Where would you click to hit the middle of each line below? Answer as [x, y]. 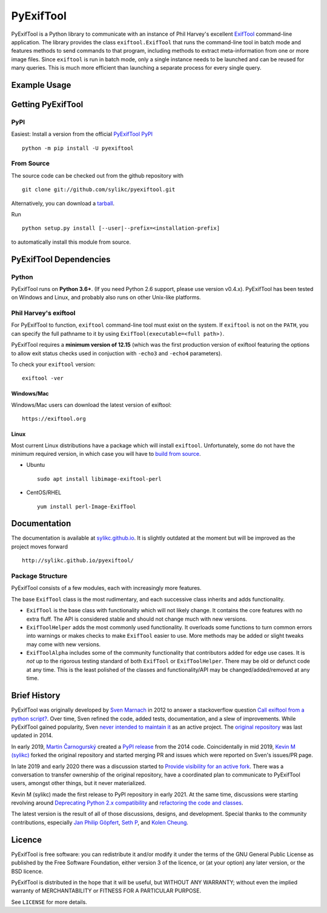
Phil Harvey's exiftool [43, 313]
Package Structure [39, 576]
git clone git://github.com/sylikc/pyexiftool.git [99, 190]
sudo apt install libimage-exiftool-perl [99, 479]
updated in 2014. [32, 735]
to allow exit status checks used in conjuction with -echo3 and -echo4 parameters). [117, 353]
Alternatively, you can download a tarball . [63, 203]
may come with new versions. [64, 644]
